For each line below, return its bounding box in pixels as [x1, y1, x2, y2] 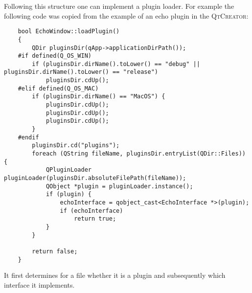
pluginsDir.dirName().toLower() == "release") [4, 68, 158, 76]
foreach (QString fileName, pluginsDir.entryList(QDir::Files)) [32, 150, 246, 158]
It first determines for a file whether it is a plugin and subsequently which [4, 270, 226, 280]
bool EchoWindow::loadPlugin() [18, 28, 120, 35]
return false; [32, 248, 78, 255]
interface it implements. [4, 279, 75, 290]
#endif [18, 134, 39, 141]
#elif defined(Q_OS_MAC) [18, 85, 99, 92]
